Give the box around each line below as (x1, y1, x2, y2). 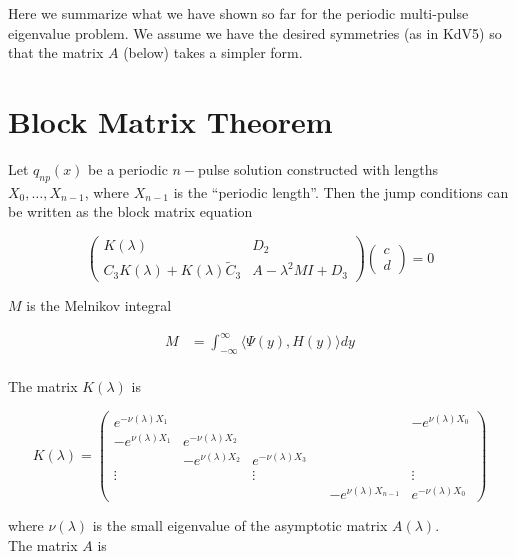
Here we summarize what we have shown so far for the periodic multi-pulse (8, 3, 469, 23)
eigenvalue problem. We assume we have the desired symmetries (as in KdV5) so (8, 22, 502, 43)
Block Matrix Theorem (8, 100, 333, 141)
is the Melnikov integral (26, 295, 172, 316)
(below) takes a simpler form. (123, 42, 303, 63)
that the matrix (8, 42, 104, 63)
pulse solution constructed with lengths (198, 158, 438, 179)
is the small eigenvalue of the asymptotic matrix (92, 515, 388, 536)
